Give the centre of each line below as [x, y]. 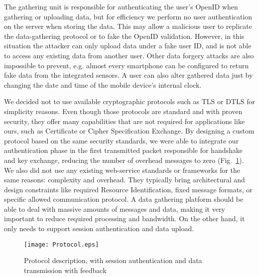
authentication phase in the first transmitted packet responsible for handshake [123, 150]
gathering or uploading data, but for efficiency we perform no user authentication [128, 16]
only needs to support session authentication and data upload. [99, 228]
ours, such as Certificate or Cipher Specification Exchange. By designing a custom [129, 131]
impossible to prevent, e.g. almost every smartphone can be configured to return [127, 65]
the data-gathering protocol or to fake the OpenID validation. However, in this [124, 36]
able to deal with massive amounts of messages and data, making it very [115, 208]
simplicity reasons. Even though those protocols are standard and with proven [123, 111]
